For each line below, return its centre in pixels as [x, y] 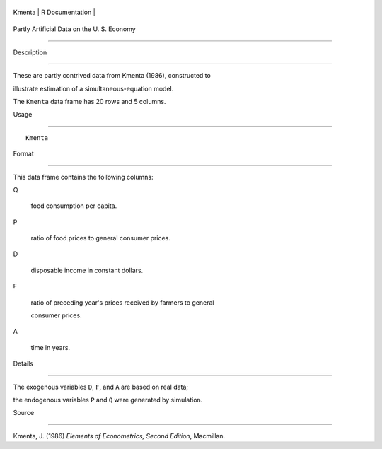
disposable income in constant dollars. [87, 270]
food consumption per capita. [74, 206]
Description [30, 52]
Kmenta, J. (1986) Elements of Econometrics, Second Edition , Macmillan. [119, 436]
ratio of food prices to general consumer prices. [101, 238]
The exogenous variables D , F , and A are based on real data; [101, 387]
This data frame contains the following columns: [83, 177]
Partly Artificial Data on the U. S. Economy [74, 29]
